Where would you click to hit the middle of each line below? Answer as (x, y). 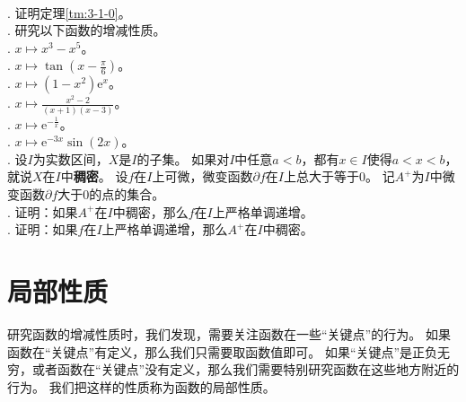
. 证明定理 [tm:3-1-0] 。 (69, 12)
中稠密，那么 (150, 211)
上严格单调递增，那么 (165, 229)
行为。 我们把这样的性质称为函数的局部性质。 (141, 386)
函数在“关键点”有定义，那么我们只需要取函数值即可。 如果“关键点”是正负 (223, 351)
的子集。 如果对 (183, 158)
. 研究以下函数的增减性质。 (87, 30)
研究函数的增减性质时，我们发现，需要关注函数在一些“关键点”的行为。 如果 (229, 333)
